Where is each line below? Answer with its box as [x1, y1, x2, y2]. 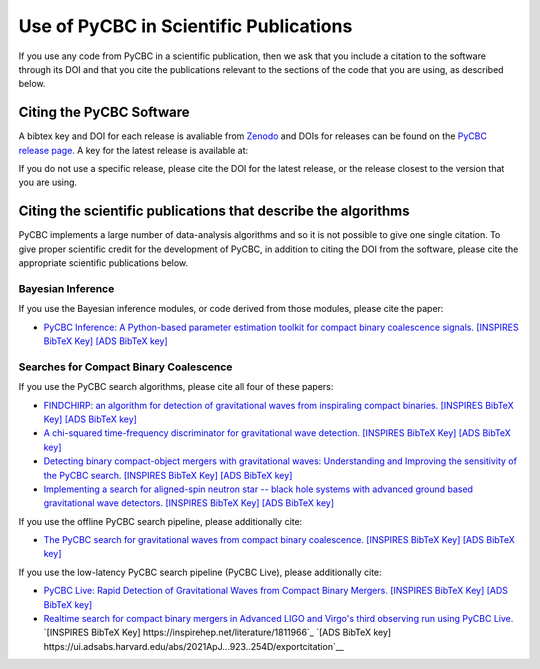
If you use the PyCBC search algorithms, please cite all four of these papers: [18, 381, 334, 393]
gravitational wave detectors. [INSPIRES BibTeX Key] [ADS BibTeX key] [43, 497, 335, 509]
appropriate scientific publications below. [18, 257, 189, 269]
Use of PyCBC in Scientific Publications [18, 15, 353, 37]
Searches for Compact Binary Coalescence [18, 360, 233, 374]
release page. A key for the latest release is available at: [18, 144, 249, 156]
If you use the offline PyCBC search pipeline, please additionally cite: [18, 515, 303, 527]
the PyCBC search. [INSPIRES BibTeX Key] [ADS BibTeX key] [43, 469, 293, 481]
